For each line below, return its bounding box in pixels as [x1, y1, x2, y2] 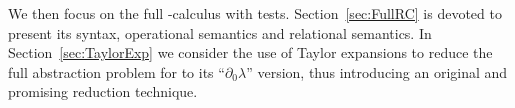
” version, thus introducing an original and [246, 61, 508, 82]
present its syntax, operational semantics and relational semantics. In [8, 22, 432, 43]
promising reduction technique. [8, 81, 198, 102]
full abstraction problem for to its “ [8, 61, 225, 82]
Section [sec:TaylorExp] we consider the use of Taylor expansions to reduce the [8, 42, 493, 63]
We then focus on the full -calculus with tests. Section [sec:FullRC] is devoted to [8, 3, 502, 23]
